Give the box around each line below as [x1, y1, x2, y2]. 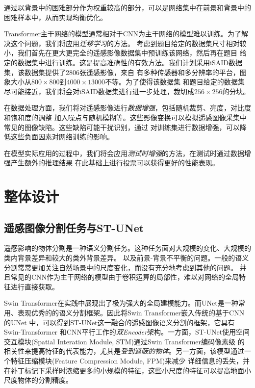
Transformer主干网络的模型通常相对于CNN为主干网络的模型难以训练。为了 [4, 28, 241, 39]
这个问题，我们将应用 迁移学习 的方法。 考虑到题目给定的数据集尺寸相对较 [10, 38, 247, 48]
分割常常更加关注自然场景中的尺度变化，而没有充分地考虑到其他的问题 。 [4, 262, 237, 272]
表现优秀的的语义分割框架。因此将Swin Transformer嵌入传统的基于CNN [17, 308, 245, 318]
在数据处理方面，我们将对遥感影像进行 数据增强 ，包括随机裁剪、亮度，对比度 [4, 103, 251, 113]
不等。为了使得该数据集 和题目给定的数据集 [105, 77, 245, 87]
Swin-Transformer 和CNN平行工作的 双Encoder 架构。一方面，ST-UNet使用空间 [4, 327, 250, 337]
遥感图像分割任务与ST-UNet [4, 220, 144, 235]
